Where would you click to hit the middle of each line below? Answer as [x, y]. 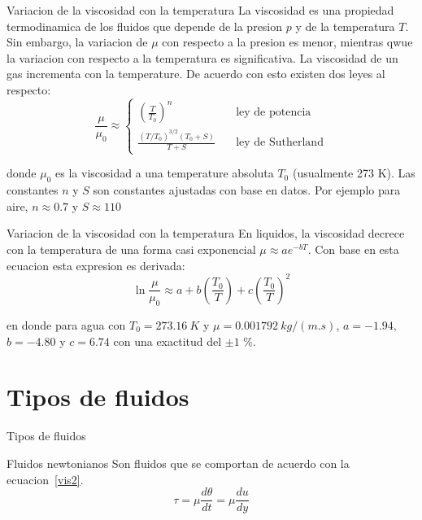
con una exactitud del [167, 341]
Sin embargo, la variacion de [77, 42]
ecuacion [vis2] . [45, 479]
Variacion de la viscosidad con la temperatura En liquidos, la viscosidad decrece [206, 233]
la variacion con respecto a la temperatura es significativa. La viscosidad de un [202, 57]
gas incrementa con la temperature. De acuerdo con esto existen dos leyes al [196, 74]
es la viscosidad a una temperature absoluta [165, 173]
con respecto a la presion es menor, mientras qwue [287, 42]
